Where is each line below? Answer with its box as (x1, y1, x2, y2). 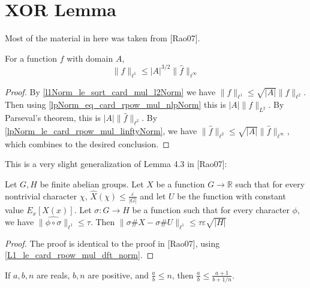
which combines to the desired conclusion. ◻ (5, 137, 170, 150)
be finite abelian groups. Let (40, 177, 144, 190)
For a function (5, 51, 57, 64)
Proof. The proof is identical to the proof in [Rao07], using (5, 237, 220, 249)
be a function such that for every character (132, 204, 290, 216)
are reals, (36, 268, 70, 281)
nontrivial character (5, 189, 77, 202)
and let (140, 189, 166, 202)
